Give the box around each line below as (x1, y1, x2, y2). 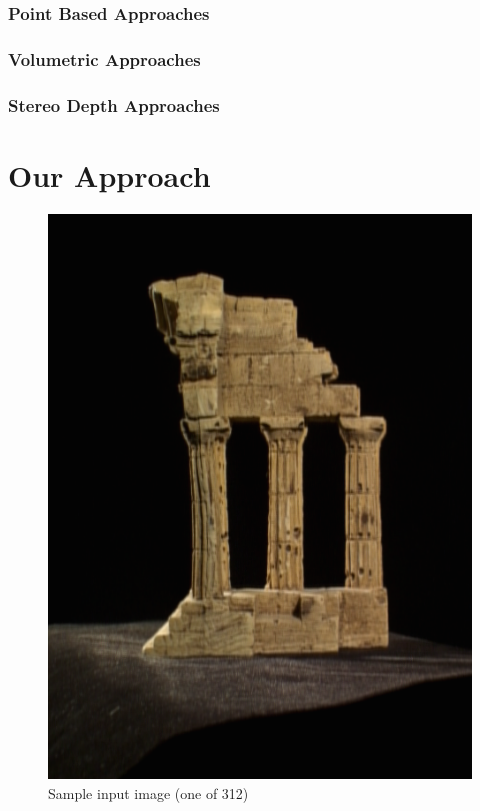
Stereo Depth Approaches (8, 92, 220, 117)
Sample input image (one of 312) (48, 782, 249, 803)
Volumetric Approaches (8, 46, 201, 71)
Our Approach (8, 154, 211, 195)
